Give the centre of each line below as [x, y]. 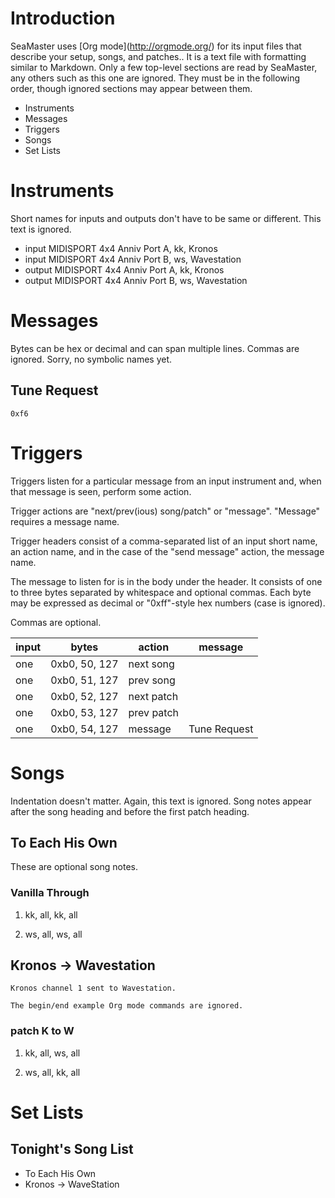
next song [151, 664]
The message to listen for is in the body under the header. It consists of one [166, 581]
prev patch [154, 712]
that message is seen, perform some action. [101, 491]
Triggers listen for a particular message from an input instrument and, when [166, 481]
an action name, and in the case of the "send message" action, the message [167, 551]
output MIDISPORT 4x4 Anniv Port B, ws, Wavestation [136, 280]
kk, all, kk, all [51, 914]
